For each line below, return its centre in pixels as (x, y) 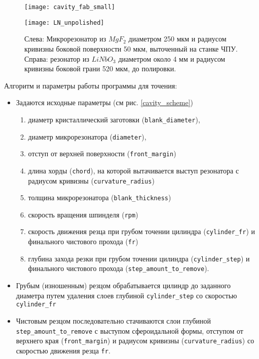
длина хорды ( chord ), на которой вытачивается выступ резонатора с (134, 170)
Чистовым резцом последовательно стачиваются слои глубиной (114, 321)
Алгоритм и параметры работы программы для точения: (91, 85)
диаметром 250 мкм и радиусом (177, 39)
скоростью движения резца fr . (63, 350)
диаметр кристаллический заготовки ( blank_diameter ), (114, 119)
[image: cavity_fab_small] (70, 7)
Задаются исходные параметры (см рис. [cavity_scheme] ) (105, 102)
